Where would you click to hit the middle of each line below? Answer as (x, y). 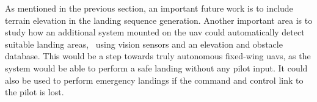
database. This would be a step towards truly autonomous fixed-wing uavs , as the (158, 56)
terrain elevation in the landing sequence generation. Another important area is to (159, 20)
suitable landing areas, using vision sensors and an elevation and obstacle (144, 44)
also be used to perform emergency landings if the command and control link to (154, 80)
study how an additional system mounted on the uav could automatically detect (155, 32)
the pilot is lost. (35, 92)
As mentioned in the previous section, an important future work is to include (149, 8)
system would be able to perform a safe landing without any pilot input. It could (156, 67)
